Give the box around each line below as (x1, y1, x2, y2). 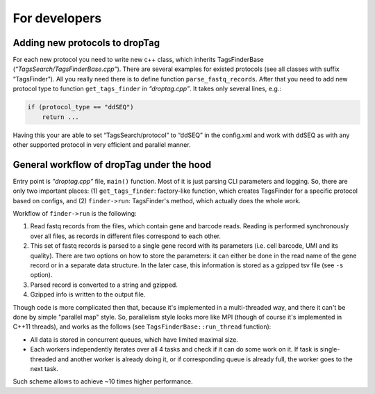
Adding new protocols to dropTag (12, 37, 160, 49)
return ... (42, 113, 79, 121)
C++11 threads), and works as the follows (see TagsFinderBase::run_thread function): (12, 322, 272, 331)
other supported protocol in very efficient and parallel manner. (12, 140, 191, 149)
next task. (30, 364, 59, 372)
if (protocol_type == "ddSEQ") (27, 103, 135, 111)
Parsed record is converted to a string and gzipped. (30, 281, 178, 289)
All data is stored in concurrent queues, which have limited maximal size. (30, 335, 239, 344)
